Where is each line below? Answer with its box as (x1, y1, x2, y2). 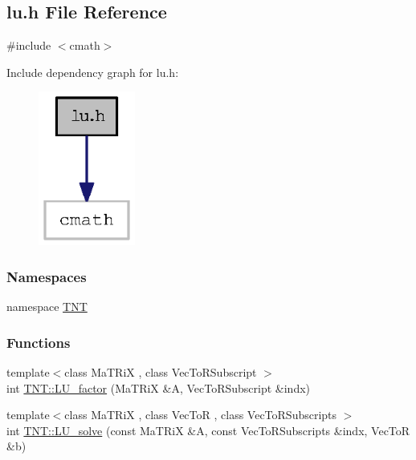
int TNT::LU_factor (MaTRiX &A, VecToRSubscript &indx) (6, 379, 311, 396)
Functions (6, 332, 71, 352)
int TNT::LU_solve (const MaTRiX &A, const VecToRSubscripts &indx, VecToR (6, 422, 410, 438)
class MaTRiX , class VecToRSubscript (64, 364, 257, 381)
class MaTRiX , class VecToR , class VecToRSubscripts (64, 406, 337, 423)
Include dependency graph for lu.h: (6, 63, 179, 80)
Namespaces (6, 266, 87, 286)
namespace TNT (6, 298, 88, 315)
